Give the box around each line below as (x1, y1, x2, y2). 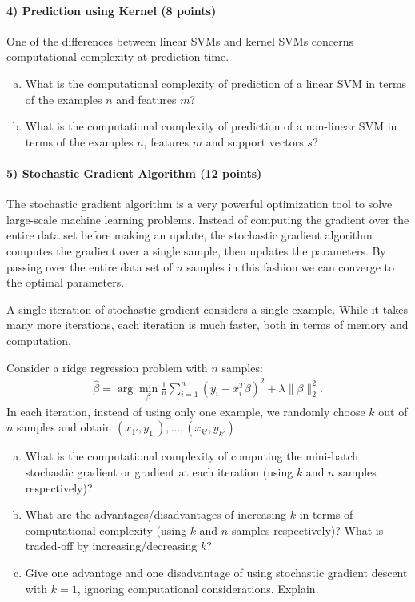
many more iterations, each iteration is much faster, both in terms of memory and (6, 316, 409, 333)
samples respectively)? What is (231, 521, 384, 538)
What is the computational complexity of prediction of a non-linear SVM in (25, 118, 397, 134)
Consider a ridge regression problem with (6, 359, 208, 375)
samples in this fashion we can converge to (186, 258, 395, 275)
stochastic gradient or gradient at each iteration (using (25, 464, 293, 480)
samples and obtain (17, 419, 112, 435)
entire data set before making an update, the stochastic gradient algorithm (6, 227, 373, 243)
